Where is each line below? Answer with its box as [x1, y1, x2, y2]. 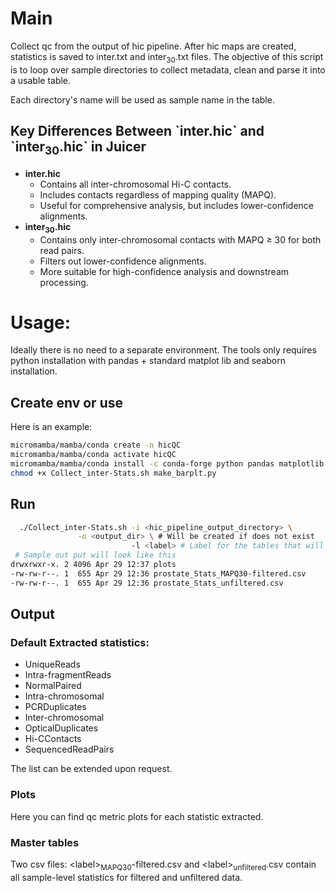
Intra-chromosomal [24, 690, 105, 702]
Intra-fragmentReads [24, 669, 112, 681]
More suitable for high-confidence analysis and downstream [39, 265, 290, 277]
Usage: [10, 311, 72, 334]
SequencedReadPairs [24, 743, 115, 756]
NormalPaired [24, 680, 82, 692]
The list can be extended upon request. [10, 763, 173, 775]
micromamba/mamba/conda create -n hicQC [10, 440, 182, 451]
